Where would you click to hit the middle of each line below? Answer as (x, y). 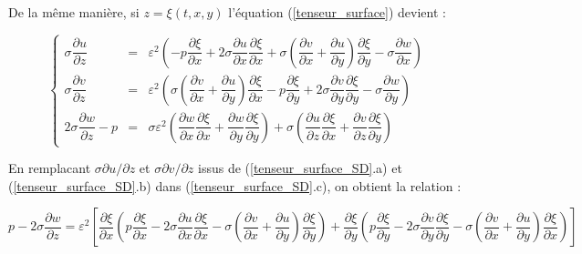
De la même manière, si (74, 12)
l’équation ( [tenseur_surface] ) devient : (337, 12)
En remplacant (50, 168)
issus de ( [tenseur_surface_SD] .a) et (300, 168)
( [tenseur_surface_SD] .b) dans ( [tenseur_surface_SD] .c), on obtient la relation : (235, 185)
